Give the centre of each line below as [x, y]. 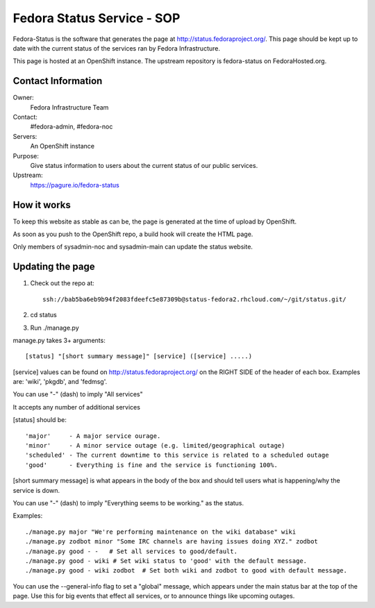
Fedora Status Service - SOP [97, 18]
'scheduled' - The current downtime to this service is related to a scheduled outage [177, 455]
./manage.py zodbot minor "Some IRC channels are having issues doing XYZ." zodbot [172, 542]
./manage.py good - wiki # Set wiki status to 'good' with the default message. [166, 561]
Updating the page [54, 267]
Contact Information [58, 81]
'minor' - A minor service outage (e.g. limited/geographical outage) [155, 446]
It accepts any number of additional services [76, 407]
